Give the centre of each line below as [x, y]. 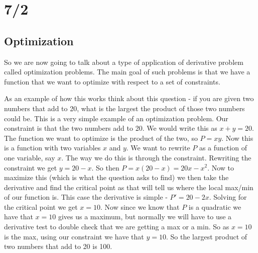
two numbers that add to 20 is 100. [58, 246]
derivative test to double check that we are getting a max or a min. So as [117, 227]
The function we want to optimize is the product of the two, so [101, 138]
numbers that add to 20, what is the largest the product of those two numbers [124, 108]
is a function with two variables [52, 148]
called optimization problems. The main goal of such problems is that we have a [127, 72]
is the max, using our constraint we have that [74, 236]
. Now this [237, 138]
